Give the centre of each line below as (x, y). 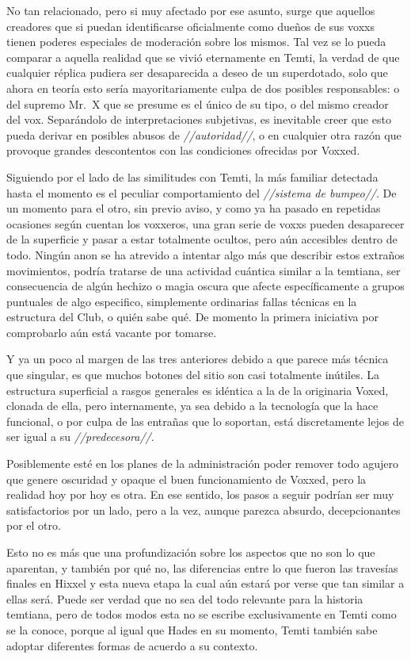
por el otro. (34, 525)
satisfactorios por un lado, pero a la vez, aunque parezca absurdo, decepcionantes (204, 510)
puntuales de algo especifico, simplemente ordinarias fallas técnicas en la (182, 301)
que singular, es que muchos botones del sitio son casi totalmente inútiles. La (193, 375)
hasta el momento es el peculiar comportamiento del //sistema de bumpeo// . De (202, 192)
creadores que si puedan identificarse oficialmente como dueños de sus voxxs (190, 26)
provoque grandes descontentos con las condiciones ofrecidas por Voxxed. (183, 150)
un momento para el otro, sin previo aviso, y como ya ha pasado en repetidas (194, 208)
